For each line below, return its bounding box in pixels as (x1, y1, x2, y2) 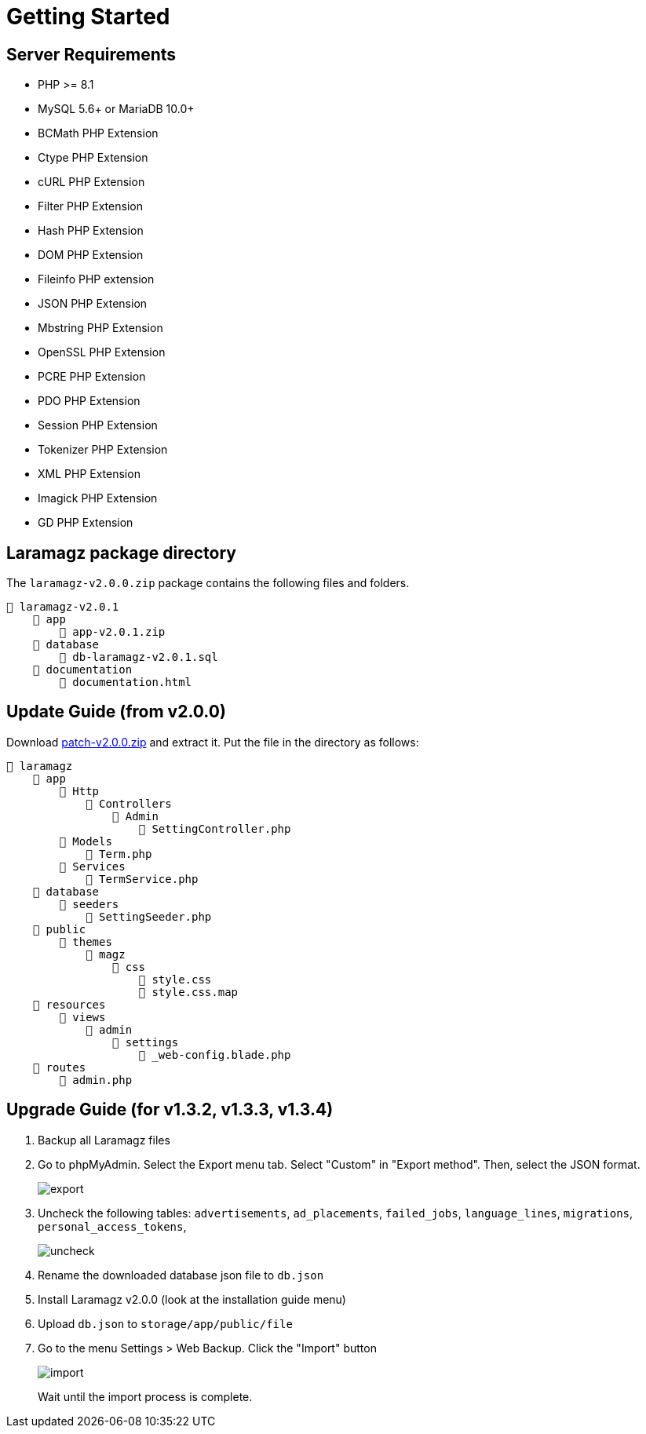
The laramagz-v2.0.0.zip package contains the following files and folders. (6, 576, 410, 590)
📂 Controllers (86, 797, 172, 810)
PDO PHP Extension (38, 394, 141, 408)
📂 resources (32, 998, 106, 1011)
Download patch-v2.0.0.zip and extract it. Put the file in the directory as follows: (6, 735, 419, 749)
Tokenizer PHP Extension (38, 443, 168, 457)
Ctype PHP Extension (38, 151, 148, 165)
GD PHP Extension (38, 516, 133, 530)
